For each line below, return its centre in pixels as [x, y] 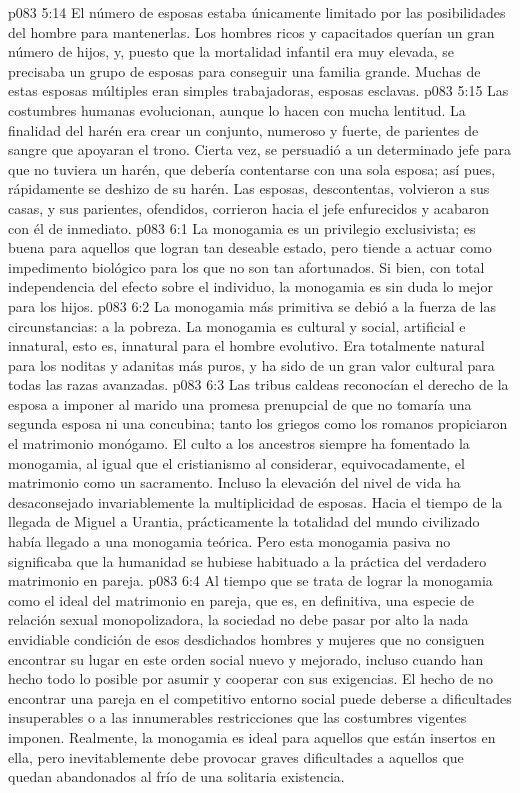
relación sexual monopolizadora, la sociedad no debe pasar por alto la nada [238, 619]
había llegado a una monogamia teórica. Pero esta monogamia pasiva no [229, 541]
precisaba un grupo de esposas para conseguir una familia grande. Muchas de [244, 70]
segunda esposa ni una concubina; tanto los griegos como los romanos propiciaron [258, 423]
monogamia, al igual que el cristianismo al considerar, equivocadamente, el [236, 462]
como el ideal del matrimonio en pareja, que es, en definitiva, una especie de [241, 599]
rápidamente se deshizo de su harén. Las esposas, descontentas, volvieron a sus [249, 188]
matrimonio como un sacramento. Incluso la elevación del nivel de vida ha [234, 482]
